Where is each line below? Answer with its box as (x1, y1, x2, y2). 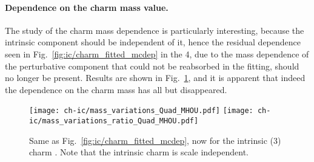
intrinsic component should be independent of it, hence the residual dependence (5, 36, 301, 48)
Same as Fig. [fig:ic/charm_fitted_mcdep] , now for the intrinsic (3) (29, 134, 281, 146)
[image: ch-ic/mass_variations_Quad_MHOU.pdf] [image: (29, 106, 253, 115)
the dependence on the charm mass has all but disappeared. (5, 83, 227, 96)
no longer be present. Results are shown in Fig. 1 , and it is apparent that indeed (5, 71, 306, 84)
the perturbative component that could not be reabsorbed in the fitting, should (5, 59, 299, 72)
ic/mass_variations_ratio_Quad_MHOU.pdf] (29, 117, 199, 126)
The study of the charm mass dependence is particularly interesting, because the (5, 24, 304, 36)
